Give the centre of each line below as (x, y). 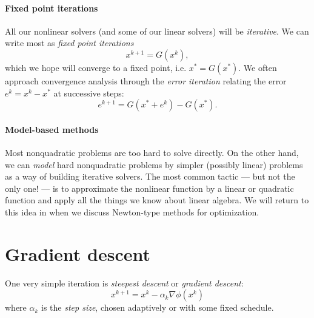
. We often (258, 67)
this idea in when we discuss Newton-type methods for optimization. (132, 211)
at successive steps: (89, 93)
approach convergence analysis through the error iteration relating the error (146, 80)
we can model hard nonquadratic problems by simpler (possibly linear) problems (154, 164)
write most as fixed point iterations (69, 43)
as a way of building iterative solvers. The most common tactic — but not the (150, 176)
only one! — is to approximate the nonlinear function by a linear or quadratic (149, 188)
